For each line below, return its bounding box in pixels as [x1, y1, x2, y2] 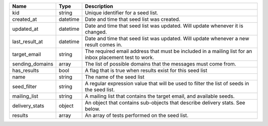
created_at [12, 16, 37, 22]
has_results [12, 67, 39, 74]
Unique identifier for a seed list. [84, 9, 158, 16]
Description [84, 3, 114, 9]
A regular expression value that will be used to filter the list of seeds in [84, 80, 249, 87]
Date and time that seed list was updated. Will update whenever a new [84, 35, 249, 42]
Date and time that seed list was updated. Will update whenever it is [84, 22, 243, 29]
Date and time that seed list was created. [84, 16, 181, 22]
